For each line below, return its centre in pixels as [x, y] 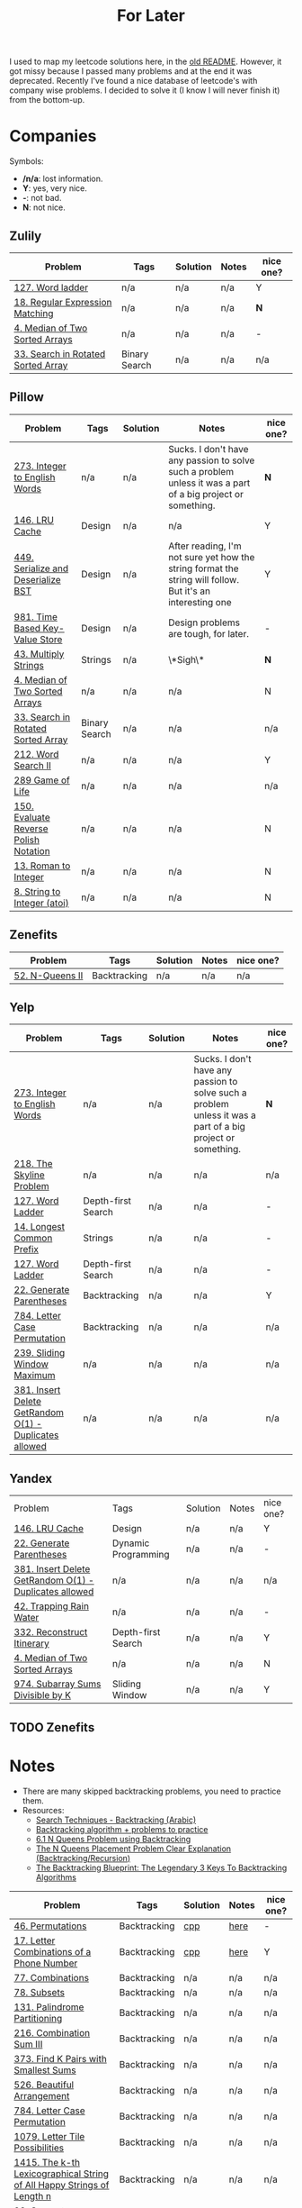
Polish [27, 840]
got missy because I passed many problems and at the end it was [131, 71]
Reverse [31, 828]
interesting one [200, 602]
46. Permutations [50, 1926]
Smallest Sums [45, 2070]
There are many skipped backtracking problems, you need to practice [151, 1791]
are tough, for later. [209, 633]
